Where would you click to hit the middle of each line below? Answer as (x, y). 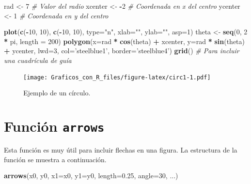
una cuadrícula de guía (38, 60)
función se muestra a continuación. (55, 159)
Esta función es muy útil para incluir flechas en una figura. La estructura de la (121, 150)
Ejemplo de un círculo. (57, 93)
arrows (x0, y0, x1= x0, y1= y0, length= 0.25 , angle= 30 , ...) (91, 176)
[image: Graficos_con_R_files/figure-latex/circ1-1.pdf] (117, 77)
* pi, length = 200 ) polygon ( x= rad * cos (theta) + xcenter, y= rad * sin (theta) (125, 41)
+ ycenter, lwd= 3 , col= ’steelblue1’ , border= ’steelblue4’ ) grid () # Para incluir (122, 51)
